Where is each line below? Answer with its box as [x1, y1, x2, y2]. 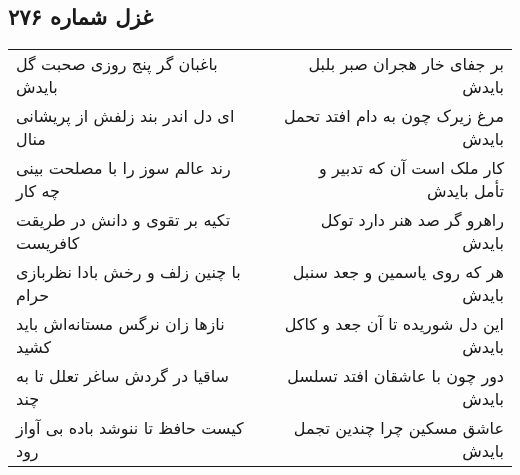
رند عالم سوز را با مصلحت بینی [16, 156, 231, 180]
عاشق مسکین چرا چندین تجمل [293, 416, 504, 440]
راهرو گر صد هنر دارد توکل [320, 208, 504, 232]
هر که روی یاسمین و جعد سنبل [292, 260, 504, 284]
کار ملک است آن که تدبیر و [318, 156, 504, 180]
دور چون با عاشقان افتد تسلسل [287, 364, 504, 388]
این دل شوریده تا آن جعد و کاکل [284, 312, 504, 336]
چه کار [16, 179, 61, 203]
